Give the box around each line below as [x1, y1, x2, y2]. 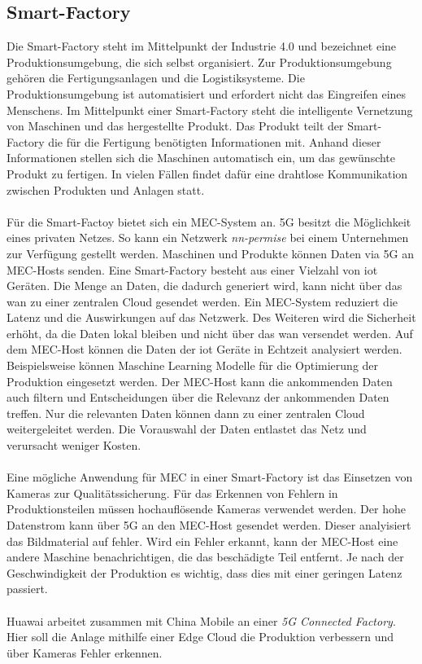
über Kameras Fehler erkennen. [7, 644, 163, 661]
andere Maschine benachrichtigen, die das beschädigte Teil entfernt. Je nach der [7, 548, 404, 565]
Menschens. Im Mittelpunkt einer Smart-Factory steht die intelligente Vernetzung [7, 101, 413, 118]
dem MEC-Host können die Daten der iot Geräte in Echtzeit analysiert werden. [7, 341, 402, 358]
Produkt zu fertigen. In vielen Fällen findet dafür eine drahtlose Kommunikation [7, 165, 408, 182]
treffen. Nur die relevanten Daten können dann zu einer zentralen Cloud [7, 404, 365, 421]
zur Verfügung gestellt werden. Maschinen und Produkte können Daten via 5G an [7, 244, 414, 262]
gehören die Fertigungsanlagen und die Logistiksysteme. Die [7, 69, 305, 86]
